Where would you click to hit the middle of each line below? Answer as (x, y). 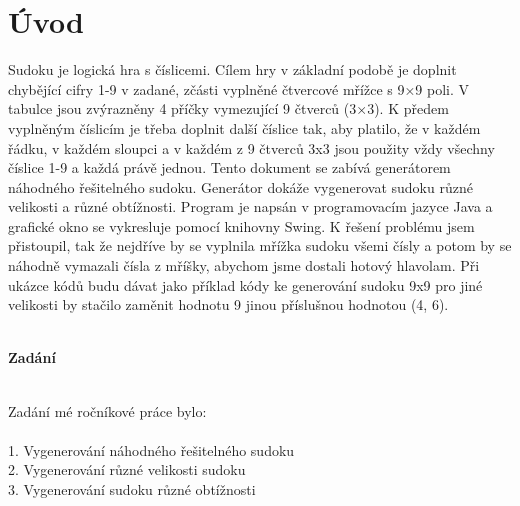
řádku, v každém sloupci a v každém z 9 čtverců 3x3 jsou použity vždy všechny (251, 147)
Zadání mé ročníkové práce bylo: (107, 410)
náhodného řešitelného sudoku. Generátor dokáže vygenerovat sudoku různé (240, 186)
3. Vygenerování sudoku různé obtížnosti (132, 489)
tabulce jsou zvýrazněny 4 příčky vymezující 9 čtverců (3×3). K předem (228, 108)
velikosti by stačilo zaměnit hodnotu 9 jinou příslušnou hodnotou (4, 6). (228, 304)
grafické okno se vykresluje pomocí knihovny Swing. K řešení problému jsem (241, 225)
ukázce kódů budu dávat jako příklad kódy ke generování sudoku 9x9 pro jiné (245, 284)
